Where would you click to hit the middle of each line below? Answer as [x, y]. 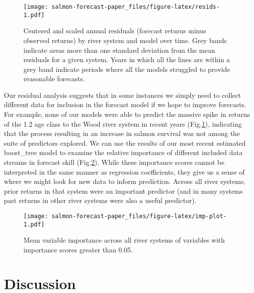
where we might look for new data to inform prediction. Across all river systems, [125, 181]
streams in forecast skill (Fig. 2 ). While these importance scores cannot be [114, 162]
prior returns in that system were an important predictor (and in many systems [124, 191]
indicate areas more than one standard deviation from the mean [119, 50]
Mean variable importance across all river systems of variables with [124, 240]
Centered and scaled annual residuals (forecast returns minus [115, 31]
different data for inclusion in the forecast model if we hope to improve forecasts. [125, 104]
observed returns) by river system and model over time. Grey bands [125, 40]
